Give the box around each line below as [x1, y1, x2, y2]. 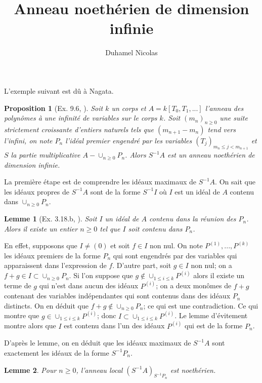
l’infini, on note [4, 135, 53, 145]
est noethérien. [170, 364, 216, 375]
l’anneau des [205, 102, 244, 113]
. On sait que [215, 176, 255, 187]
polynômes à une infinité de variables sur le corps [4, 112, 157, 123]
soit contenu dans [128, 223, 183, 234]
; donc [97, 310, 116, 321]
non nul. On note [149, 240, 203, 251]
